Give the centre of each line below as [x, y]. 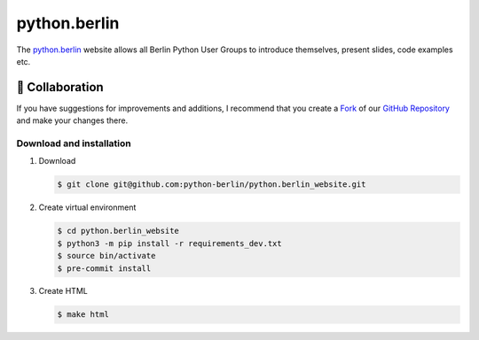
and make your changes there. [72, 120]
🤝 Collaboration [60, 87]
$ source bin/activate [106, 256]
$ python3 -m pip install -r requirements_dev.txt [170, 243]
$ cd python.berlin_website [118, 231]
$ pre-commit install [104, 268]
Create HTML [63, 291]
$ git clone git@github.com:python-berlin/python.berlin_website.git [212, 185]
